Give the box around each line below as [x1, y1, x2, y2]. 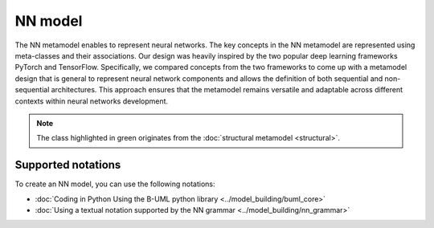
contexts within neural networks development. [14, 96, 169, 106]
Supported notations [14, 158, 121, 172]
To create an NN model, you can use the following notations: [14, 179, 215, 189]
